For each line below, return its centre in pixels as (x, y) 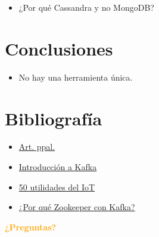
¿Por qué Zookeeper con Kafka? (77, 207)
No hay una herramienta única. (76, 77)
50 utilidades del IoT (57, 187)
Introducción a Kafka (58, 167)
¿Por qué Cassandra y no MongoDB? (86, 7)
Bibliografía (54, 118)
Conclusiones (59, 48)
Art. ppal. (37, 147)
